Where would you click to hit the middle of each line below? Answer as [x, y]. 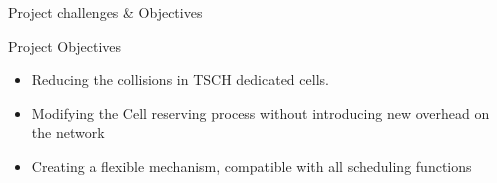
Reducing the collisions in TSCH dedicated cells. [180, 79]
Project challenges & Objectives [105, 12]
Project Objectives [65, 45]
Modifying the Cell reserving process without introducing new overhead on [260, 112]
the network [68, 132]
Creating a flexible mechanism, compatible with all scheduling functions [251, 165]
